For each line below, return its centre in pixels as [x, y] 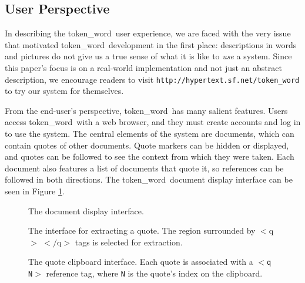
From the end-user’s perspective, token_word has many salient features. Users [146, 110]
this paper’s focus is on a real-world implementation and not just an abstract [143, 67]
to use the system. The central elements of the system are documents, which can [150, 134]
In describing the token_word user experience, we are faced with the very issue [148, 33]
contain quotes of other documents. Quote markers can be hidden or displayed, [147, 145]
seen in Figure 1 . [35, 191]
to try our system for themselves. [64, 91]
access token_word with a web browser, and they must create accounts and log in [153, 122]
